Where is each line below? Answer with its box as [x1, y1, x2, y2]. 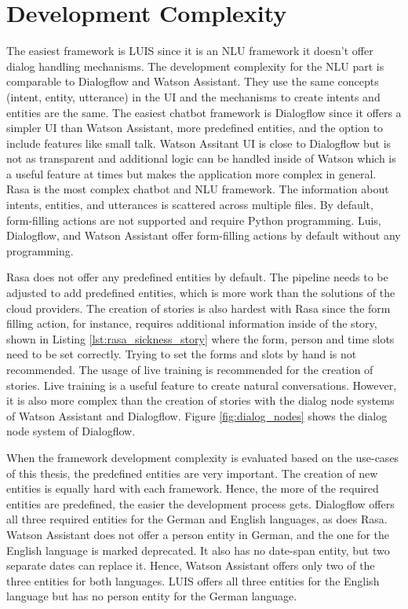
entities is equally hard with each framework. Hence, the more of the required [6, 480, 379, 497]
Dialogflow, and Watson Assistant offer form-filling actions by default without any [6, 227, 401, 244]
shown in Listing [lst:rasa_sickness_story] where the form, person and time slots [6, 330, 395, 347]
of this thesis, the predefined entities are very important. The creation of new [6, 464, 378, 481]
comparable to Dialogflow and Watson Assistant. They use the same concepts [6, 73, 379, 90]
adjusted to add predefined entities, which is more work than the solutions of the [6, 284, 395, 301]
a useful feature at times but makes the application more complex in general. [6, 165, 377, 182]
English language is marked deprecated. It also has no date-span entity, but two [6, 541, 390, 558]
